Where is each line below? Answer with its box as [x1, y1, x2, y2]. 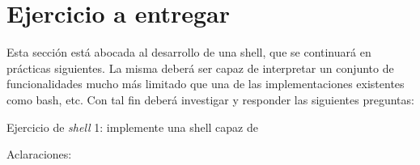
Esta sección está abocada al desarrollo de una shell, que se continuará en [6, 44, 371, 61]
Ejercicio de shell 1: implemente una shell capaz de [6, 118, 258, 135]
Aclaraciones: [6, 146, 72, 163]
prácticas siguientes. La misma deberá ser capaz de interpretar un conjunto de [6, 59, 394, 76]
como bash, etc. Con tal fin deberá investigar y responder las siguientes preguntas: [6, 91, 414, 108]
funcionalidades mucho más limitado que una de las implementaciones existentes [6, 75, 405, 92]
